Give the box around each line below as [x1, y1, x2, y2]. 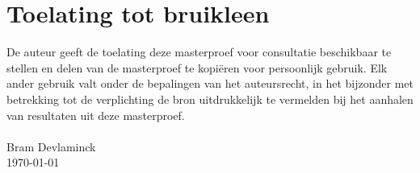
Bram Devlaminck [6, 138, 96, 154]
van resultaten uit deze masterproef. [6, 106, 185, 123]
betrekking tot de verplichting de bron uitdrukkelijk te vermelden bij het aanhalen [6, 90, 414, 107]
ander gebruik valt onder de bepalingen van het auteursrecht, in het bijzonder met [6, 75, 414, 92]
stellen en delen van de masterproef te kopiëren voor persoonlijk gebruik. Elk [6, 59, 388, 76]
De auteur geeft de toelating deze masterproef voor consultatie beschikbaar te [6, 43, 392, 60]
